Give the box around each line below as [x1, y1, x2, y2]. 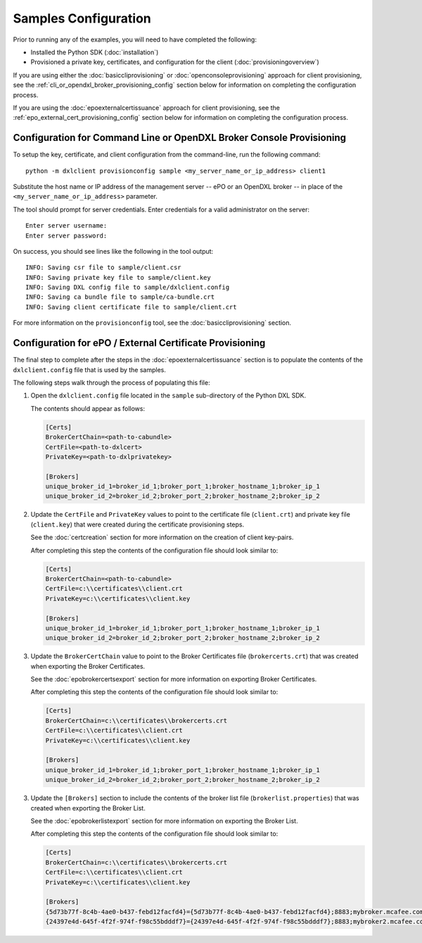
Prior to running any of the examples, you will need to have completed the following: [13, 35, 257, 44]
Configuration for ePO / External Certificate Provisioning [13, 337, 266, 349]
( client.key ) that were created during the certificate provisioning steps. [30, 520, 245, 529]
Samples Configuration [13, 11, 151, 26]
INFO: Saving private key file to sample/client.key [25, 273, 211, 281]
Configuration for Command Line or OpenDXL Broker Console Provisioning [13, 132, 347, 144]
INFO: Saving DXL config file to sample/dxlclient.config [25, 283, 230, 292]
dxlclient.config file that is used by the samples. [13, 365, 167, 374]
